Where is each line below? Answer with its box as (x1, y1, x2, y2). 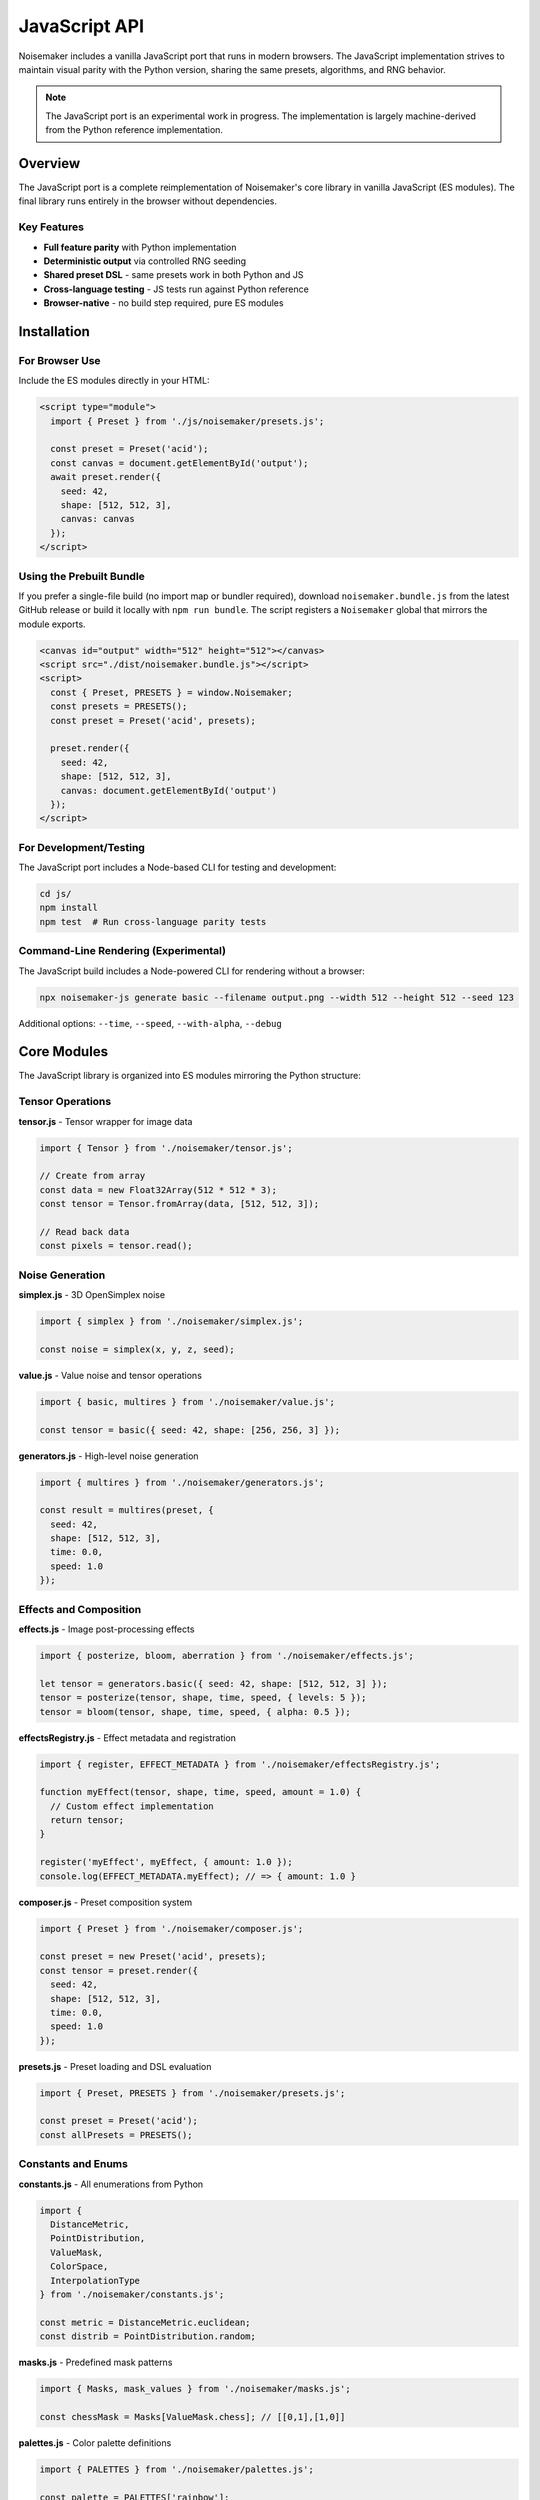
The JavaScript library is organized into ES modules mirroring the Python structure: (18, 1070, 362, 1082)
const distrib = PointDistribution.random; (39, 2331, 257, 2342)
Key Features (18, 220, 85, 234)
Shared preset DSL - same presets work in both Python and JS (43, 269, 304, 281)
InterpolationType (50, 2275, 140, 2286)
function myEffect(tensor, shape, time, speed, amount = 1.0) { (39, 1786, 362, 1798)
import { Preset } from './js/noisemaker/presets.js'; (50, 415, 325, 427)
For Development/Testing (18, 840, 145, 854)
